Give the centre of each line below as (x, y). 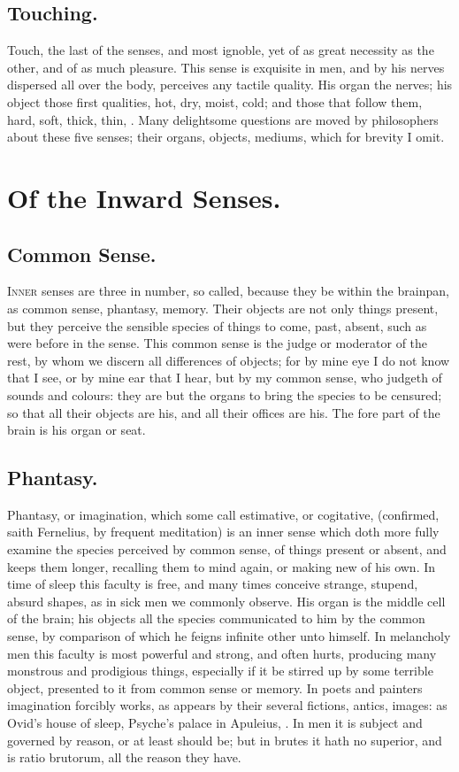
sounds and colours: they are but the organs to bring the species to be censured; (225, 394)
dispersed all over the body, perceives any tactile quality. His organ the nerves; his (230, 85)
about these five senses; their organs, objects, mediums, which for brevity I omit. (226, 137)
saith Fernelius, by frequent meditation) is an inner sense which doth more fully (223, 532)
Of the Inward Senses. (144, 197)
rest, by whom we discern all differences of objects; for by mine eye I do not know (229, 360)
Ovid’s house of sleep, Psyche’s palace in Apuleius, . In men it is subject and (215, 723)
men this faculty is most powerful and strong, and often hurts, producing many (222, 653)
